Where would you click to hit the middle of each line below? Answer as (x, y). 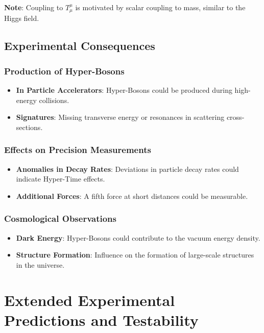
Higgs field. (22, 18)
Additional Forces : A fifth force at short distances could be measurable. (132, 196)
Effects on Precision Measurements (78, 150)
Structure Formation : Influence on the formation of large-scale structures (135, 255)
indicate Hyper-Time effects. (61, 179)
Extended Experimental (90, 300)
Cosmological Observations (60, 219)
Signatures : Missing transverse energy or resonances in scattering (120, 117)
